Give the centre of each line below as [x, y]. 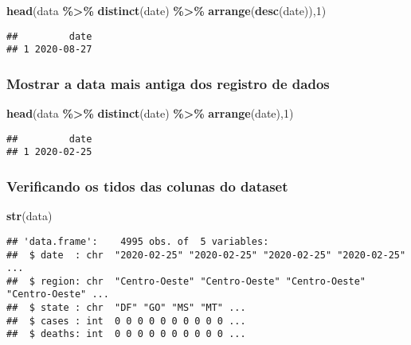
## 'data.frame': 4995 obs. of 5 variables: [138, 241]
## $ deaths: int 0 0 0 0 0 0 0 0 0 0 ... [126, 334]
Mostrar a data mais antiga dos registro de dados [168, 83]
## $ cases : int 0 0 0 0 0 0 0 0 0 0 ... [126, 321]
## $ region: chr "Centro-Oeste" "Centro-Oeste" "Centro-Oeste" [186, 281]
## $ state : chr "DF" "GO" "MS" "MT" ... [126, 308]
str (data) [29, 216]
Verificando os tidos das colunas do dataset [147, 186]
